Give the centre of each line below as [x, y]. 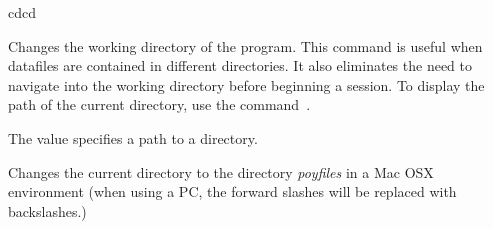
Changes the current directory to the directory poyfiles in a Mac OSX [221, 171]
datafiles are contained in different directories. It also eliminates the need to [240, 65]
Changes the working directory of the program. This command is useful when [245, 45]
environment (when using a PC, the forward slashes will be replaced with [232, 191]
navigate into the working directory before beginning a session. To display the [246, 84]
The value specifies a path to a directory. [133, 137]
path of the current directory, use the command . [159, 104]
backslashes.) [47, 210]
